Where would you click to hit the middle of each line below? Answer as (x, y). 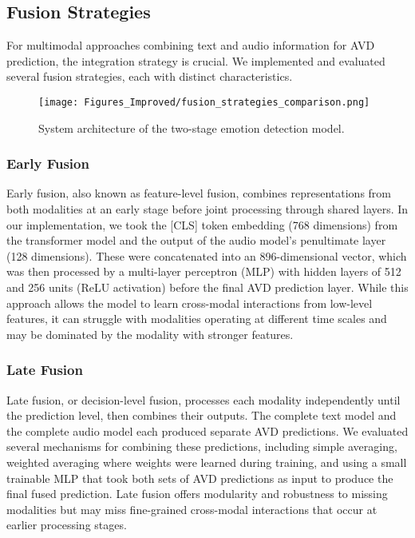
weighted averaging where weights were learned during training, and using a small (207, 462)
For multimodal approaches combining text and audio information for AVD (191, 45)
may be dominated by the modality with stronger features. (150, 334)
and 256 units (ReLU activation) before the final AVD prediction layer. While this (207, 287)
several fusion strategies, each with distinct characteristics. (150, 76)
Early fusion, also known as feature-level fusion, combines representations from (199, 193)
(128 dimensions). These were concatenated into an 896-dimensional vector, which (207, 255)
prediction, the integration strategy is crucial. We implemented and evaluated (196, 60)
